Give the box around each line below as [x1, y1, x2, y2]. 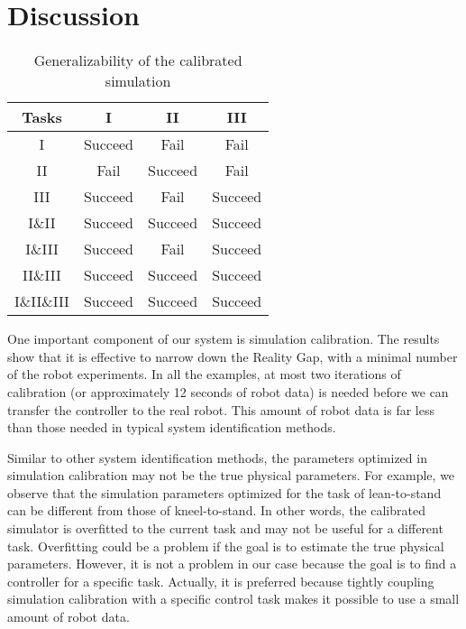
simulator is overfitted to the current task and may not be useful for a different [7, 519, 443, 538]
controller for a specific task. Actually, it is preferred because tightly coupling [7, 571, 434, 590]
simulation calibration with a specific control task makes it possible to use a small [7, 589, 460, 608]
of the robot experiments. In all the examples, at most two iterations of [7, 365, 401, 384]
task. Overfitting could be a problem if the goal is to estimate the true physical [7, 536, 444, 555]
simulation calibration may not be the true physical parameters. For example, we [7, 466, 455, 485]
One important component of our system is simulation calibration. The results [7, 329, 440, 348]
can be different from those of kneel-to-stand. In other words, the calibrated [7, 501, 425, 520]
